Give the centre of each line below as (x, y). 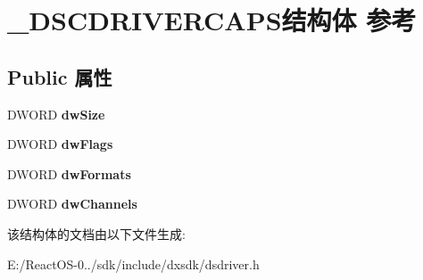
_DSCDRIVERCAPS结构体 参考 (212, 20)
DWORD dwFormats (69, 173)
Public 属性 (60, 76)
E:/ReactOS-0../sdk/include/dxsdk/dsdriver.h (133, 264)
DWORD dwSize (56, 114)
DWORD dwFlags (60, 144)
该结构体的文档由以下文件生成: (96, 233)
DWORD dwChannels (72, 204)
